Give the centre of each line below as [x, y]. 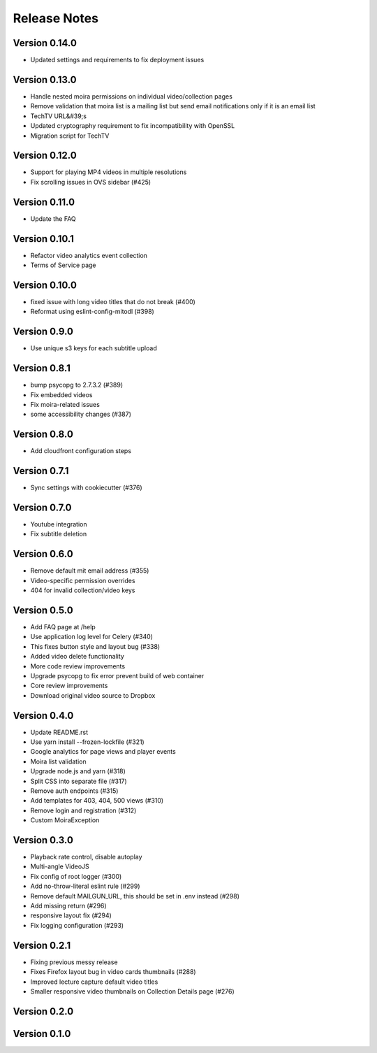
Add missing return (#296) [69, 906]
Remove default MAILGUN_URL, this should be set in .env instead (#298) [135, 896]
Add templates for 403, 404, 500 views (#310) [97, 801]
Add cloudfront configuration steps [81, 451]
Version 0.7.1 [41, 471]
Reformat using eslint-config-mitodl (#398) [93, 312]
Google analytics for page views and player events [103, 752]
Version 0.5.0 [43, 610]
